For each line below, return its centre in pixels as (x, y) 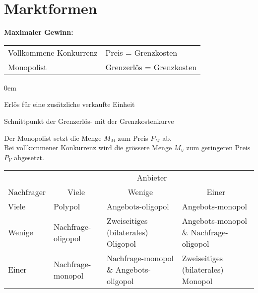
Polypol (67, 206)
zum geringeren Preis (218, 147)
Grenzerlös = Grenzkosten (151, 67)
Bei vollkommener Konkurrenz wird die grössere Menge (88, 147)
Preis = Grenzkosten (141, 52)
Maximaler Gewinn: (39, 32)
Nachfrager (27, 192)
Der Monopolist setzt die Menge (53, 138)
